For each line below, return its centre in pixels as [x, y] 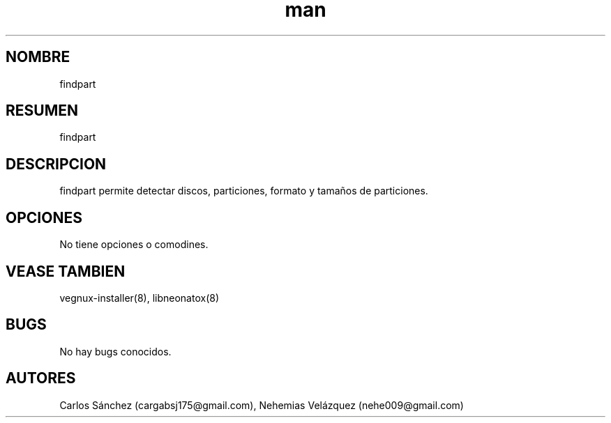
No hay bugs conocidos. [115, 351]
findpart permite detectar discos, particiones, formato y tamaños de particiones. [244, 191]
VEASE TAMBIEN [66, 271]
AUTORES [41, 378]
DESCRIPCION [56, 164]
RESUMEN [42, 111]
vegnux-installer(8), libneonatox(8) [139, 298]
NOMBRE [38, 57]
